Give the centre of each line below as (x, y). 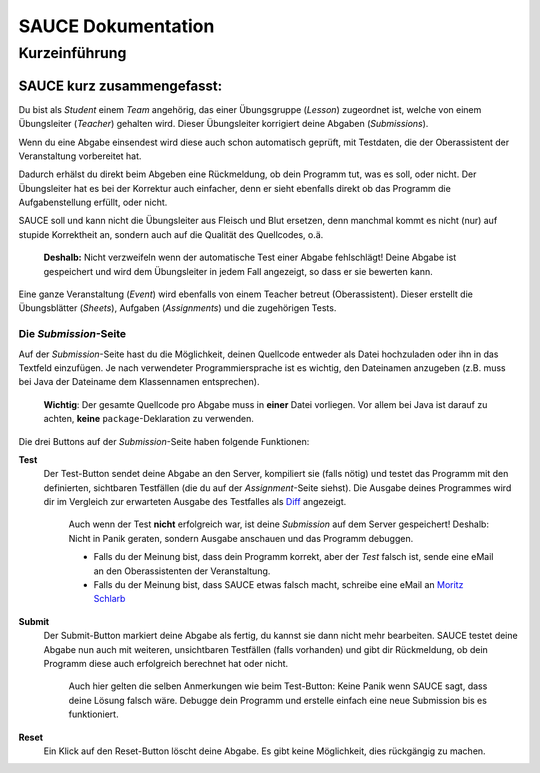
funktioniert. (93, 714)
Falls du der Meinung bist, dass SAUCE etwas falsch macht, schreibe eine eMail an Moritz (278, 585)
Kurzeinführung (72, 53)
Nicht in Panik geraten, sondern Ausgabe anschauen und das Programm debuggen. (241, 538)
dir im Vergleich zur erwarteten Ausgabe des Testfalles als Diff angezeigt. (195, 502)
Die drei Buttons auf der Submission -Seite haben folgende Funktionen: (164, 441)
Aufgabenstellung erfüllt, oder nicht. (93, 202)
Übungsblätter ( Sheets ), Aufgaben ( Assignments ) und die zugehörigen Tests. (177, 308)
